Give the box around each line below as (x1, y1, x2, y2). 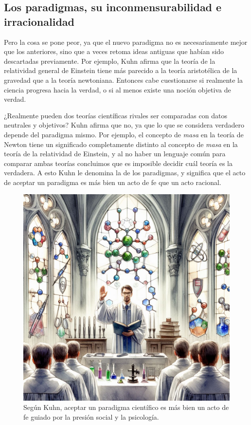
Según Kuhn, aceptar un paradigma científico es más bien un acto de (23, 402, 229, 412)
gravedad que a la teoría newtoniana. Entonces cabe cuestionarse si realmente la (4, 74, 243, 85)
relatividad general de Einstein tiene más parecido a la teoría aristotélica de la (4, 65, 237, 75)
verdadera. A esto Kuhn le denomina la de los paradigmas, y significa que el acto (4, 167, 246, 178)
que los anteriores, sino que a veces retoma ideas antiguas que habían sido (4, 46, 224, 56)
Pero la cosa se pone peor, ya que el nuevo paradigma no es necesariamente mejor (4, 37, 248, 47)
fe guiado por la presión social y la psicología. (23, 411, 159, 422)
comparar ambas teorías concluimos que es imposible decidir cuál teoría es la (4, 158, 233, 168)
